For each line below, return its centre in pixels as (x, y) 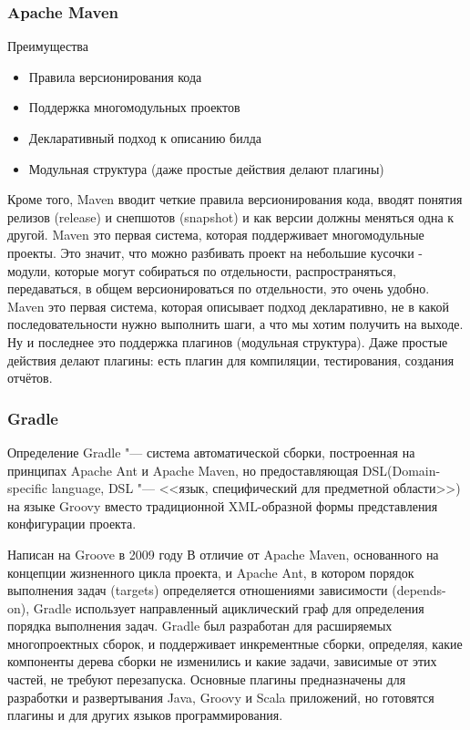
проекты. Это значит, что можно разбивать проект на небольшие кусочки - (215, 252)
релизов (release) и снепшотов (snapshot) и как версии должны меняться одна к (231, 216)
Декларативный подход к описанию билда (145, 138)
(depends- (419, 590)
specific (28, 488)
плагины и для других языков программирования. (145, 715)
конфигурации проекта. (72, 524)
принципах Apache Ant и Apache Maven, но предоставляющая (183, 470)
